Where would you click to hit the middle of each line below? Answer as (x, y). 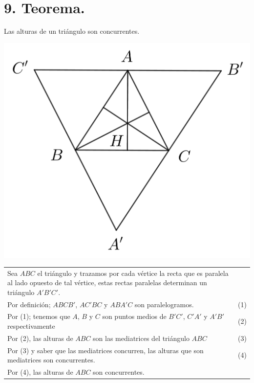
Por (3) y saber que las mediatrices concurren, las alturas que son (106, 350)
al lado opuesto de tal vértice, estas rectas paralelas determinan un (107, 282)
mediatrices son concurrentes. (51, 360)
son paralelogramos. (164, 304)
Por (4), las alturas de (40, 372)
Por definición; (29, 304)
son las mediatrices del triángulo (141, 338)
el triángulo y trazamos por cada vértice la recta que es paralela (133, 273)
